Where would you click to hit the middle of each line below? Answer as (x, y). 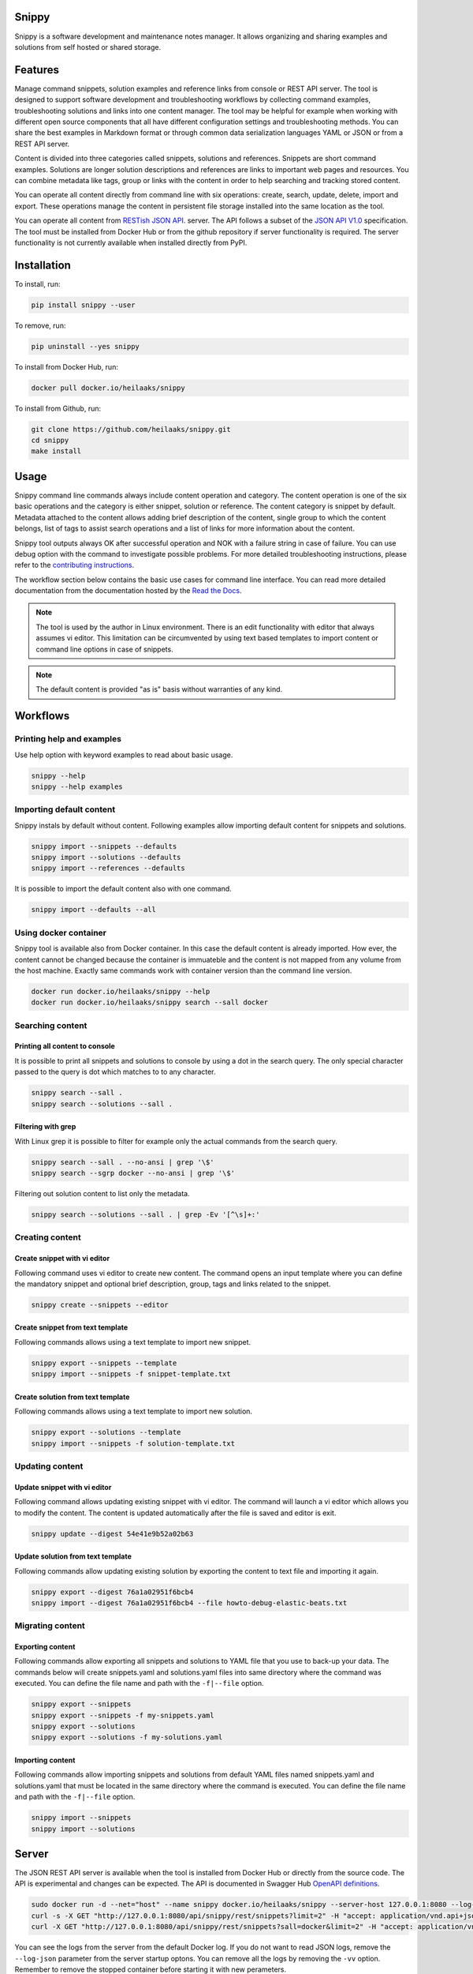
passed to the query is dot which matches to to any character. (115, 1072)
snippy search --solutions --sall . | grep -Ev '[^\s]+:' (145, 1214)
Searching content (51, 1025)
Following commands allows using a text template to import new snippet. (133, 1342)
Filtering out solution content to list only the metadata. (102, 1193)
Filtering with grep (45, 1127)
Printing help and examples (68, 739)
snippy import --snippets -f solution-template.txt (133, 1443)
